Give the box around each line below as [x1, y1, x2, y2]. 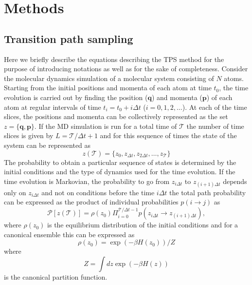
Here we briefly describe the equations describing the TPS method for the [4, 54, 224, 64]
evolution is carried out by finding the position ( [4, 92, 148, 102]
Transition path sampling [4, 31, 133, 46]
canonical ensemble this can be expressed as [4, 229, 135, 239]
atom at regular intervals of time [4, 102, 101, 112]
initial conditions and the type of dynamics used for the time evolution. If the [4, 166, 235, 177]
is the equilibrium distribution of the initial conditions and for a [47, 220, 238, 230]
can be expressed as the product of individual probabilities [4, 197, 179, 207]
